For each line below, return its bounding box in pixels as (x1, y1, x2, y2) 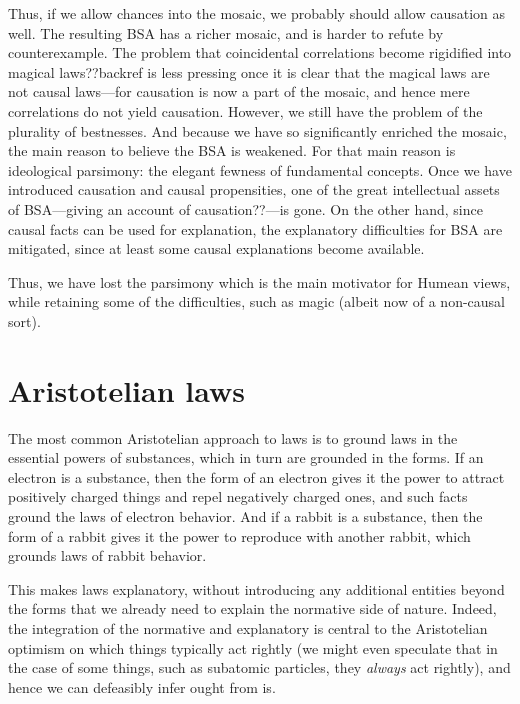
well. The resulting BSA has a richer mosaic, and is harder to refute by (8, 22, 444, 43)
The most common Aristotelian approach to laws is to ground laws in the (8, 427, 458, 448)
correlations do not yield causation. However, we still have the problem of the (8, 100, 483, 121)
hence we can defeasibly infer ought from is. (8, 676, 276, 697)
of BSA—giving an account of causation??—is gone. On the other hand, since (8, 198, 483, 219)
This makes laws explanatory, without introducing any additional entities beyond (8, 578, 505, 599)
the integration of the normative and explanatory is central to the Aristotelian (8, 617, 488, 638)
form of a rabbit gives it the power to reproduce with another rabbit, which (8, 525, 471, 546)
